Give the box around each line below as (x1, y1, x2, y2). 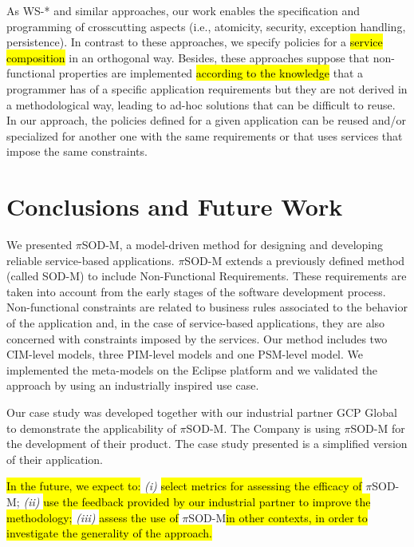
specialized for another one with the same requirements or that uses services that (6, 127, 403, 144)
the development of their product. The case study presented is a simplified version (6, 435, 408, 452)
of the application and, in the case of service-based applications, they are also (6, 315, 385, 331)
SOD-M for (350, 419, 405, 436)
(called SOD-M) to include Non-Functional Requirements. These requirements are (6, 268, 407, 284)
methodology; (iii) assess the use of (6, 509, 179, 525)
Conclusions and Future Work (6, 190, 343, 223)
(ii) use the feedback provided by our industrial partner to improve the (23, 493, 371, 509)
